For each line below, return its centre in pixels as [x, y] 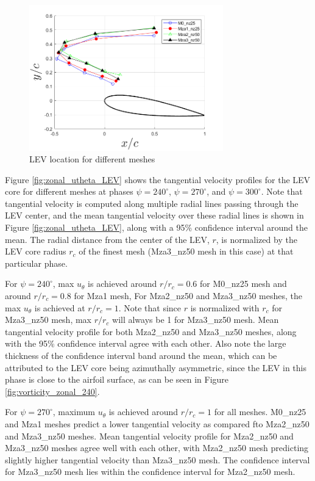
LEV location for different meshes [92, 159]
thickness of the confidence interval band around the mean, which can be [141, 355]
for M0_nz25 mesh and [243, 284]
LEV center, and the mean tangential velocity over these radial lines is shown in [154, 215]
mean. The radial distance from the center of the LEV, [107, 239]
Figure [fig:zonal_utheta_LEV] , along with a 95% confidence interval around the [156, 227]
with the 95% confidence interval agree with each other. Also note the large [146, 343]
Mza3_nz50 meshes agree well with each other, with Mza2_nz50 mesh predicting [157, 448]
